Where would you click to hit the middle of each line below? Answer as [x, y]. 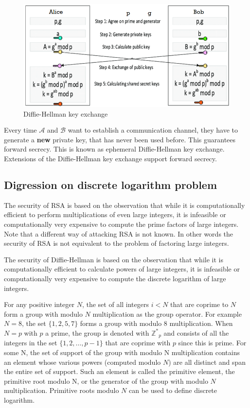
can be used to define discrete [173, 390]
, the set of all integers [115, 304]
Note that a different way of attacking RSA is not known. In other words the [119, 233]
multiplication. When [201, 323]
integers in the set [31, 343]
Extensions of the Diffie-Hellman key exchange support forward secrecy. [110, 158]
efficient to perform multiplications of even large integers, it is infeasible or [115, 214]
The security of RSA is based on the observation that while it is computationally [125, 205]
